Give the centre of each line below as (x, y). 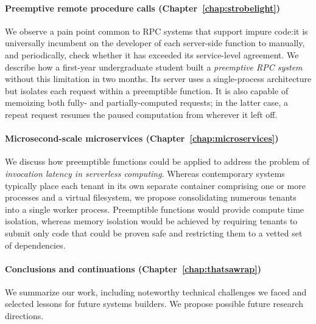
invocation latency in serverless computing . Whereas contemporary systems (145, 173)
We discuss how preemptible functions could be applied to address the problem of (157, 161)
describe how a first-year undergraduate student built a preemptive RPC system (154, 67)
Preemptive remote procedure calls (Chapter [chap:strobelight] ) (143, 8)
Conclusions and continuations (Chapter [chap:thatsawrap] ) (133, 268)
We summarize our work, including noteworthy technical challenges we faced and (156, 291)
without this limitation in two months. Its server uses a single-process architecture (158, 79)
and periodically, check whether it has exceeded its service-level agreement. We (152, 54)
